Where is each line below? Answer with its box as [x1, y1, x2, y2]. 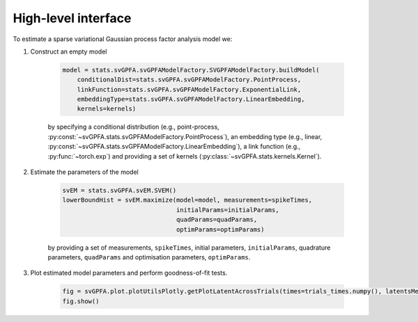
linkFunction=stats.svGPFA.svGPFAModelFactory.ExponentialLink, [77, 86, 302, 93]
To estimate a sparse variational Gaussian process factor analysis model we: [13, 35, 233, 43]
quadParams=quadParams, [176, 216, 258, 224]
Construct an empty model [30, 47, 107, 56]
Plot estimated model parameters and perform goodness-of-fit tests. [30, 268, 228, 277]
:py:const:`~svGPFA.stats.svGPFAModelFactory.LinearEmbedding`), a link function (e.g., [47, 143, 301, 151]
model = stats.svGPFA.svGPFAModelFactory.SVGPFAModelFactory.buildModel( [62, 66, 320, 74]
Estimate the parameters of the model [30, 168, 139, 177]
